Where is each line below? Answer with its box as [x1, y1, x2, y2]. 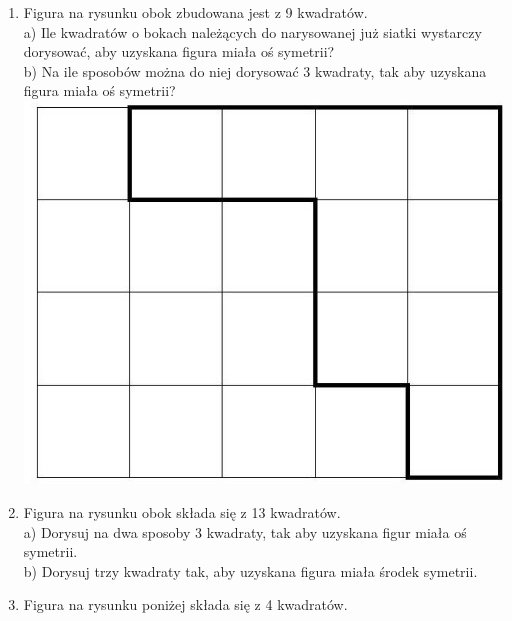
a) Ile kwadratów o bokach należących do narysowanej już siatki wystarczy [23, 21, 482, 42]
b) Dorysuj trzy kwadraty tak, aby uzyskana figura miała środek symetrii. [23, 560, 478, 581]
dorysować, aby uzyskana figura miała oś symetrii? [23, 41, 335, 62]
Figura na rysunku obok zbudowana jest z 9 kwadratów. [23, 2, 368, 22]
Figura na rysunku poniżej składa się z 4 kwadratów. [23, 594, 348, 615]
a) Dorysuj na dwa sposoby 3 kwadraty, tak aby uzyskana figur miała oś [23, 521, 467, 542]
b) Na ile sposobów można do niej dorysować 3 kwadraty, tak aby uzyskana [23, 60, 487, 81]
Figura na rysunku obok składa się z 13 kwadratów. [23, 502, 341, 523]
